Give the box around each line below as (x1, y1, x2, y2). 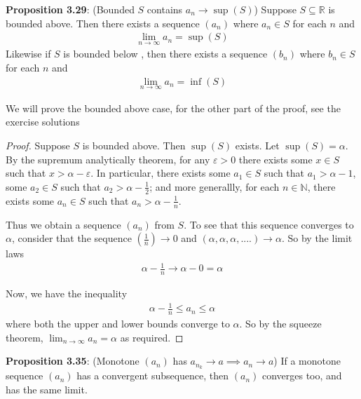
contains (147, 2, 183, 16)
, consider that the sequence (11, 231, 132, 245)
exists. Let (235, 138, 280, 153)
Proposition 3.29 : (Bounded (6, 2, 135, 16)
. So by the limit (281, 231, 353, 245)
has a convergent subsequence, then (76, 368, 229, 383)
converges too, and (261, 368, 342, 383)
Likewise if (6, 46, 51, 61)
